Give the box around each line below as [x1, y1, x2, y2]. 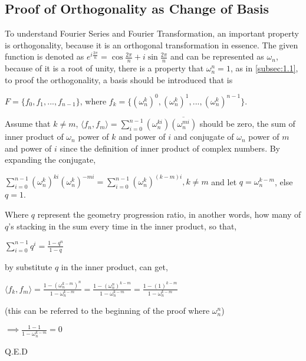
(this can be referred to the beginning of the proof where [5, 304, 210, 317]
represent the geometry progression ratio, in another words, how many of [37, 208, 301, 220]
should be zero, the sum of [199, 117, 295, 130]
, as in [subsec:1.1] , [230, 62, 298, 74]
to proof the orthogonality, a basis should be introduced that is [5, 73, 233, 86]
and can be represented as [170, 50, 264, 63]
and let [211, 175, 237, 188]
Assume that [5, 117, 51, 130]
